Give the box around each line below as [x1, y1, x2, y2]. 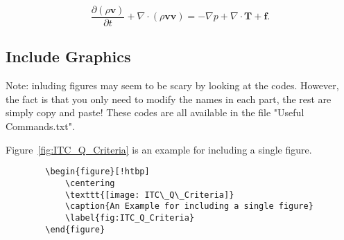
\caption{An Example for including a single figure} [64, 201, 313, 212]
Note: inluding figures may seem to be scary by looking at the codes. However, [6, 78, 339, 93]
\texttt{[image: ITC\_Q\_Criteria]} [64, 190, 234, 200]
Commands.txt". [6, 119, 75, 133]
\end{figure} [45, 224, 105, 234]
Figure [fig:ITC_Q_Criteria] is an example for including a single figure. [6, 142, 312, 156]
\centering [64, 178, 115, 188]
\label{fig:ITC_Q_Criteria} [64, 212, 195, 223]
